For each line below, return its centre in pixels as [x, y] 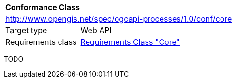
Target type [26, 30]
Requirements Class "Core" [130, 42]
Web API [96, 30]
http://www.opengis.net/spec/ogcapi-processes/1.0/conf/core [119, 19]
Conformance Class [43, 7]
